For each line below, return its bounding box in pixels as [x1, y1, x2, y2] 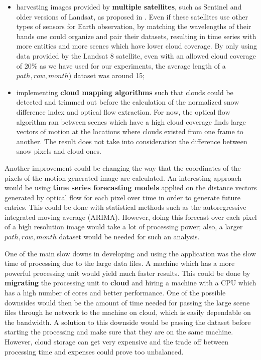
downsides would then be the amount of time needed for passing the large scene [5, 297, 250, 307]
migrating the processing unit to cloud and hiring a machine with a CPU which [5, 277, 256, 288]
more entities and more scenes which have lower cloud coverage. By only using [16, 41, 257, 51]
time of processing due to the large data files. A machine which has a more [5, 258, 235, 268]
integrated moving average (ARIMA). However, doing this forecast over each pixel [5, 211, 257, 222]
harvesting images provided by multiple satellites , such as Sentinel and [16, 2, 242, 12]
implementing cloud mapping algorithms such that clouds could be [16, 87, 233, 97]
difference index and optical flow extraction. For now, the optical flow [16, 106, 230, 117]
